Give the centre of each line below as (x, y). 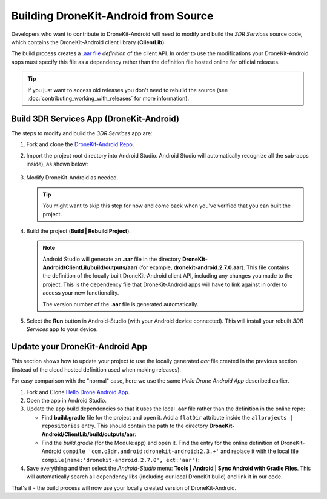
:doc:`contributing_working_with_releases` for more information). (108, 98)
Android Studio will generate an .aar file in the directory (112, 259)
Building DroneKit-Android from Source (112, 16)
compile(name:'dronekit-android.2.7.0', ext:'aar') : (121, 460)
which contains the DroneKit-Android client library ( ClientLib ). (89, 42)
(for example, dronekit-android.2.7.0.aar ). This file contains (214, 267)
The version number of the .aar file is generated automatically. (121, 304)
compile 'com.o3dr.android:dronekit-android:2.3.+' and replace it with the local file (181, 451)
